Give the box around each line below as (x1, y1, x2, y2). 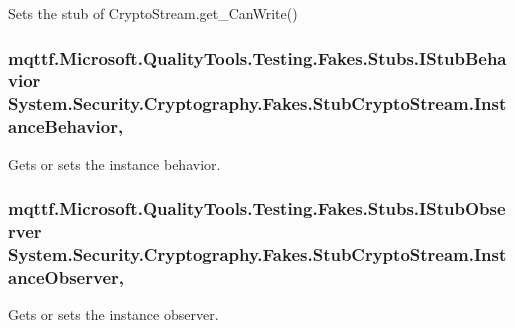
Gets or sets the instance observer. (8, 304, 219, 325)
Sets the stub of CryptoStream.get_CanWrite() (8, 3, 298, 23)
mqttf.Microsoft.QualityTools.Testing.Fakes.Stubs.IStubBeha (8, 45, 507, 70)
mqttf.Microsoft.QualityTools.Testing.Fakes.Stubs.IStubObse (8, 196, 506, 221)
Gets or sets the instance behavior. (8, 153, 221, 174)
